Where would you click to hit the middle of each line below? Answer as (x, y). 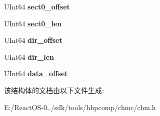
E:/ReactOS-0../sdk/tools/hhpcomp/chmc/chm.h (80, 107)
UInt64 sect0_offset (37, 6)
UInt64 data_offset (36, 73)
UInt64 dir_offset (33, 40)
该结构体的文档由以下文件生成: (54, 90)
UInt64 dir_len (29, 57)
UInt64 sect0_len (33, 23)
